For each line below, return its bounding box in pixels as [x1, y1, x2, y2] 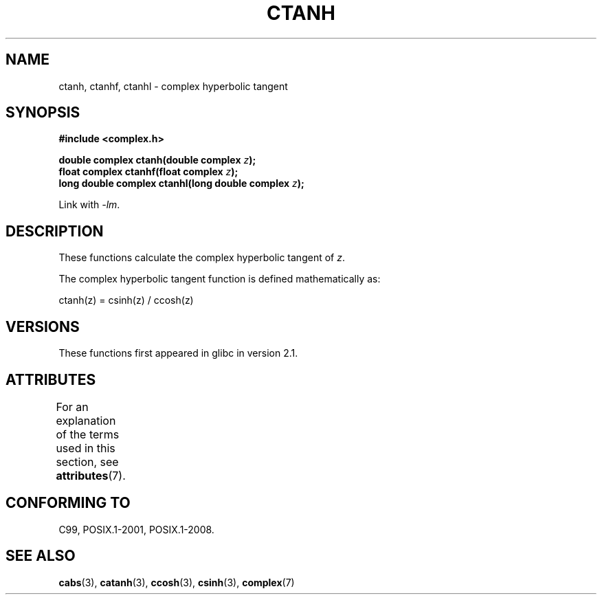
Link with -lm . [58, 199, 120, 211]
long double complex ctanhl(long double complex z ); [58, 177, 304, 190]
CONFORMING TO [5, 494, 131, 512]
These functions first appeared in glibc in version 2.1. [58, 347, 298, 359]
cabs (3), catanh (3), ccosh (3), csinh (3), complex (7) [58, 576, 295, 588]
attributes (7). [56, 468, 126, 482]
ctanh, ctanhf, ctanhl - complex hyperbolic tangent [58, 80, 288, 92]
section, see [56, 454, 119, 469]
